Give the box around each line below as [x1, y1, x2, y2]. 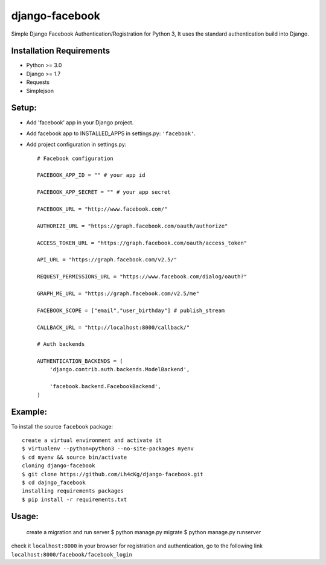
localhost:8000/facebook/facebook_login [11, 551, 133, 558]
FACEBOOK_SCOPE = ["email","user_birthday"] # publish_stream [37, 307, 225, 314]
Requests [26, 78, 50, 86]
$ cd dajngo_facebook [22, 479, 86, 486]
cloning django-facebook [22, 462, 95, 469]
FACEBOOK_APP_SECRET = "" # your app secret [37, 189, 171, 196]
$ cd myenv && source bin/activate [22, 453, 127, 461]
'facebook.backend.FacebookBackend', [49, 383, 161, 390]
